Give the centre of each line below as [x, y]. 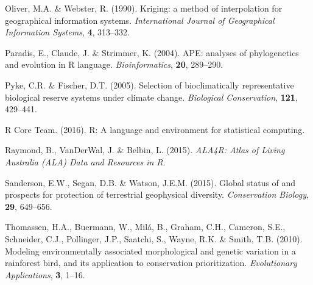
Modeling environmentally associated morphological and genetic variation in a [150, 251]
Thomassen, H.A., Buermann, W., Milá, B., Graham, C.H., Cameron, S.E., [145, 227]
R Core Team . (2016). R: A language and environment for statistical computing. [155, 129]
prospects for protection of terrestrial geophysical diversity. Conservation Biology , [157, 194]
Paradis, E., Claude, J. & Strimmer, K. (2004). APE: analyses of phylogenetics [152, 52]
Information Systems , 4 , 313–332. [67, 32]
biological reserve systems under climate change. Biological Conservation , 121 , [151, 97]
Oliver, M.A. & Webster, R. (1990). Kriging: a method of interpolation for [144, 8]
